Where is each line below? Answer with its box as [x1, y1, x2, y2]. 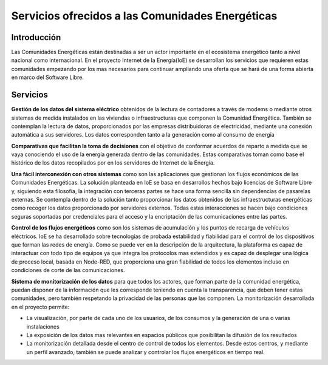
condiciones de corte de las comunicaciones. [11, 267, 125, 274]
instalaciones [26, 322, 60, 330]
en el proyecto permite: [11, 303, 70, 310]
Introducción [11, 32, 61, 43]
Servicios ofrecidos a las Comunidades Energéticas [11, 9, 278, 22]
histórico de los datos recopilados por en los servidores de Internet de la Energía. [11, 159, 215, 166]
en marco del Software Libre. [11, 73, 84, 81]
